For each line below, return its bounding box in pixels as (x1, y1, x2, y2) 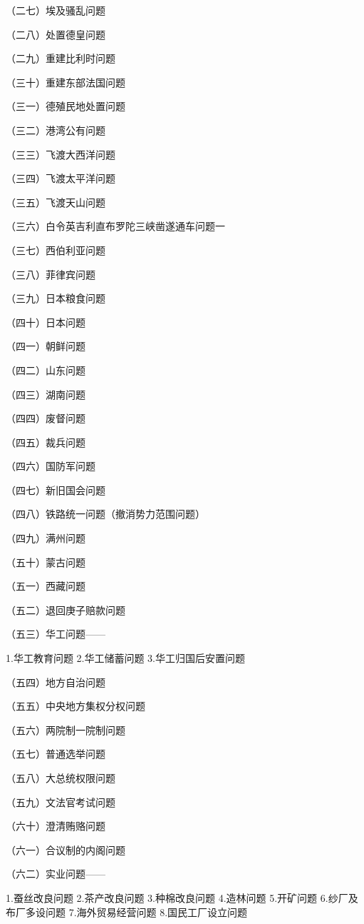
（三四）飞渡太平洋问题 (6, 171, 115, 186)
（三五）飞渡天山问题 (6, 194, 105, 209)
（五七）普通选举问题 (6, 746, 105, 761)
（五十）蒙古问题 (6, 554, 85, 569)
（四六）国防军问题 (6, 458, 95, 473)
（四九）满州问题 (6, 531, 85, 546)
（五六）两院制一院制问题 (6, 722, 125, 737)
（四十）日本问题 (6, 314, 85, 329)
